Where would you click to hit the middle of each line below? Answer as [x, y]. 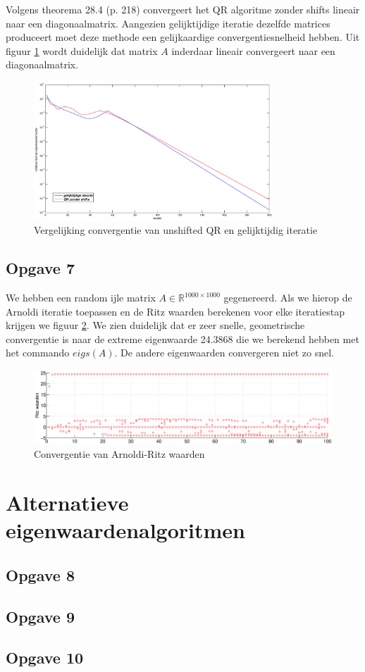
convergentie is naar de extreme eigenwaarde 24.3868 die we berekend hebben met [182, 338]
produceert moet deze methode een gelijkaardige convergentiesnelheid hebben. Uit [183, 37]
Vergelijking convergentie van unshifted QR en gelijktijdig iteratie [176, 230]
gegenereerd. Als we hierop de [288, 298]
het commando [38, 353]
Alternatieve [67, 503]
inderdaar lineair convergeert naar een [253, 50]
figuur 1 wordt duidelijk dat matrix [82, 50]
